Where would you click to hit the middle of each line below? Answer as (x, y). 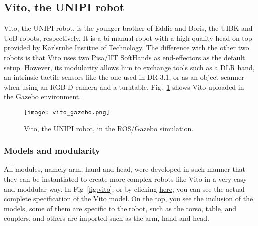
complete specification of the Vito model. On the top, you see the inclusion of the (129, 198)
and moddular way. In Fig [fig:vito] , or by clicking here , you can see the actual (124, 188)
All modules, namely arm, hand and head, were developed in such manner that (125, 169)
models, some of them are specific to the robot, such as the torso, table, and (120, 208)
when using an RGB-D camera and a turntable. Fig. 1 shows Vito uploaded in (124, 86)
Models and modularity (52, 151)
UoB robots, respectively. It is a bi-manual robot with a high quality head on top (128, 38)
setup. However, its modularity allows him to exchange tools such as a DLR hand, (129, 67)
